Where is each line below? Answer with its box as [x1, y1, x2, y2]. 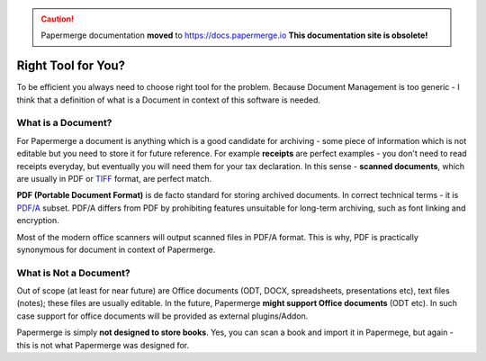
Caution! [40, 14, 75, 24]
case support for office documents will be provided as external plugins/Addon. [16, 311, 309, 321]
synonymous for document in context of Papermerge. [16, 244, 216, 255]
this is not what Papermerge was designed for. [16, 339, 190, 350]
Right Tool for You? [16, 59, 126, 74]
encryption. [16, 215, 60, 226]
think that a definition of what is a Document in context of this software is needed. [16, 95, 321, 105]
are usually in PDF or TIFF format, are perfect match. [16, 174, 212, 184]
